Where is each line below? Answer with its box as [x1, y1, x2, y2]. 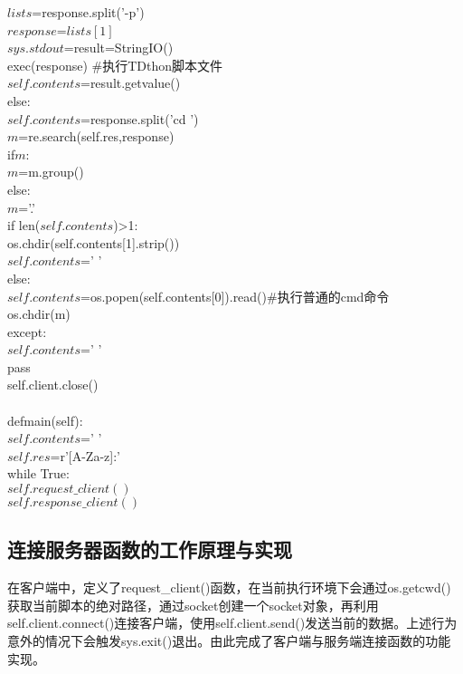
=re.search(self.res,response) [18, 127, 175, 146]
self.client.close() [7, 375, 99, 394]
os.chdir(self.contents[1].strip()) [7, 233, 180, 252]
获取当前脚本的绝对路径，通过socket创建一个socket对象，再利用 [7, 595, 379, 614]
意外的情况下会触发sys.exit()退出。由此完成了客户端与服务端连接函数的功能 [7, 631, 451, 650]
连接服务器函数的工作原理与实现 [7, 535, 292, 563]
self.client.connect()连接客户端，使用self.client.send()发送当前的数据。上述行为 [7, 613, 458, 632]
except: [7, 322, 47, 341]
